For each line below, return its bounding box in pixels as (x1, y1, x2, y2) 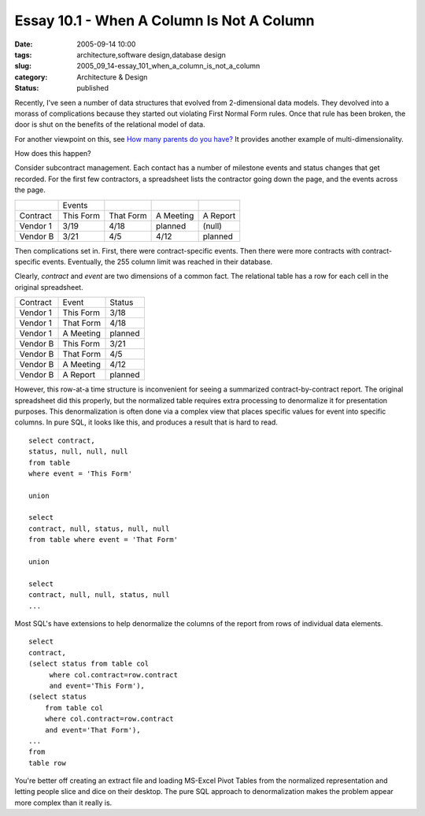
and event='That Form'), (44, 725, 141, 734)
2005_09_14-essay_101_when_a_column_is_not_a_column (76, 61, 261, 71)
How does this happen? (14, 149, 91, 158)
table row (28, 759, 66, 767)
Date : (14, 39, 33, 49)
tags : (14, 50, 32, 59)
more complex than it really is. (14, 798, 113, 807)
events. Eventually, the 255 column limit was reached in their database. (42, 257, 273, 267)
